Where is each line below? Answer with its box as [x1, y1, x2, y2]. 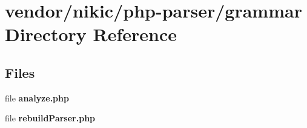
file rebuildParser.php [5, 112, 96, 124]
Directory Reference [5, 22, 177, 46]
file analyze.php [5, 91, 69, 104]
